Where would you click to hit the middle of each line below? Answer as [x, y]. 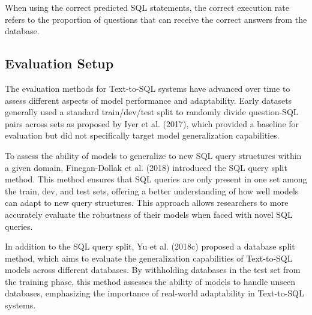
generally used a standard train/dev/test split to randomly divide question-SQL [152, 112]
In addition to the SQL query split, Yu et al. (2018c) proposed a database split [150, 246]
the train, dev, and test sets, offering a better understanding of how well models [152, 190]
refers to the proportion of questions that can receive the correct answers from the [156, 19]
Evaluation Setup [59, 63]
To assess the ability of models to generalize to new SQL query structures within [153, 155]
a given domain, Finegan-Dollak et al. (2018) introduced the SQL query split [146, 167]
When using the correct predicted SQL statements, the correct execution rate [147, 7]
